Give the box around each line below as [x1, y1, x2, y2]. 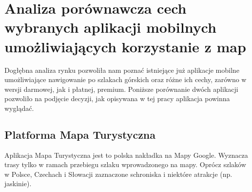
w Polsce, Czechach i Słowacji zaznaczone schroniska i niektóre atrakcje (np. [4, 169, 233, 179]
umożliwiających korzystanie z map [4, 36, 246, 56]
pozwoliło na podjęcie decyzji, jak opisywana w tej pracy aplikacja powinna [4, 93, 230, 104]
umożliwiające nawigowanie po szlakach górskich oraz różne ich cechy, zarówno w [4, 74, 247, 85]
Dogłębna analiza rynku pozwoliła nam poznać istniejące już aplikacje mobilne [4, 64, 239, 75]
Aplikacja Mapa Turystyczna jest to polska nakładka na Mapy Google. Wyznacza [4, 149, 248, 160]
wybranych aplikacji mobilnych [4, 17, 216, 37]
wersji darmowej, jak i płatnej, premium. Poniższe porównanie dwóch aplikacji [4, 84, 238, 94]
